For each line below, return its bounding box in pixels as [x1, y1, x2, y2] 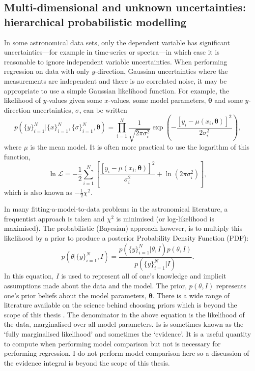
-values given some [46, 95, 102, 105]
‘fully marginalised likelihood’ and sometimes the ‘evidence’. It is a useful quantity [4, 329, 251, 339]
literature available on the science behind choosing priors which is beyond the [4, 300, 237, 310]
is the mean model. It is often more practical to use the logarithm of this [30, 142, 250, 152]
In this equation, [4, 271, 54, 281]
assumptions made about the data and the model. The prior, [4, 280, 187, 291]
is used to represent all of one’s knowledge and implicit [61, 271, 227, 281]
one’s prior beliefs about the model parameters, [4, 290, 146, 300]
